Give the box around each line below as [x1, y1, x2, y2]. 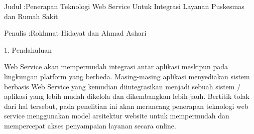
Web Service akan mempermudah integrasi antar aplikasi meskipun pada [4, 61, 228, 72]
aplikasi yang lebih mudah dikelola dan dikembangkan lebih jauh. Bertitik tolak [4, 91, 249, 101]
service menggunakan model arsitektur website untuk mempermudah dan [4, 110, 229, 121]
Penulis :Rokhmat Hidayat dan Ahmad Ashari [4, 28, 147, 38]
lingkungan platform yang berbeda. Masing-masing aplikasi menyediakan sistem [4, 71, 250, 81]
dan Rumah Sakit [4, 11, 58, 21]
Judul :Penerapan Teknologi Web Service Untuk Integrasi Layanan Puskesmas [4, 1, 244, 11]
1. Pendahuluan [4, 44, 52, 55]
